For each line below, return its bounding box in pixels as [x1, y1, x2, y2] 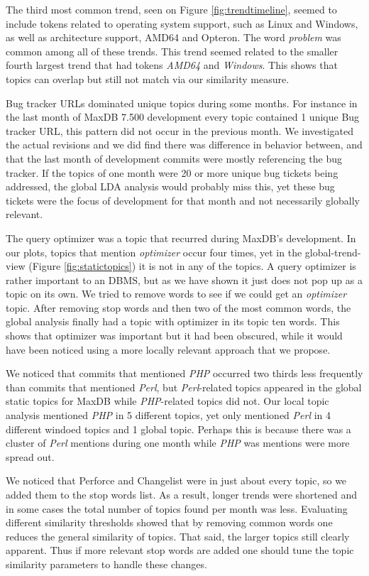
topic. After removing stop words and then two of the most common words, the [6, 300, 351, 315]
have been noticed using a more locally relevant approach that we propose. [6, 342, 331, 357]
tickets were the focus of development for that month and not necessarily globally [6, 192, 360, 207]
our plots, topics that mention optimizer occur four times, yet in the [6, 244, 302, 259]
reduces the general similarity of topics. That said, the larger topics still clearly [6, 528, 350, 543]
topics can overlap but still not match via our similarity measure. [6, 71, 290, 86]
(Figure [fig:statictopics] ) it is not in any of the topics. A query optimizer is [28, 259, 356, 273]
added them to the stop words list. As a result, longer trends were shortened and [6, 487, 358, 501]
